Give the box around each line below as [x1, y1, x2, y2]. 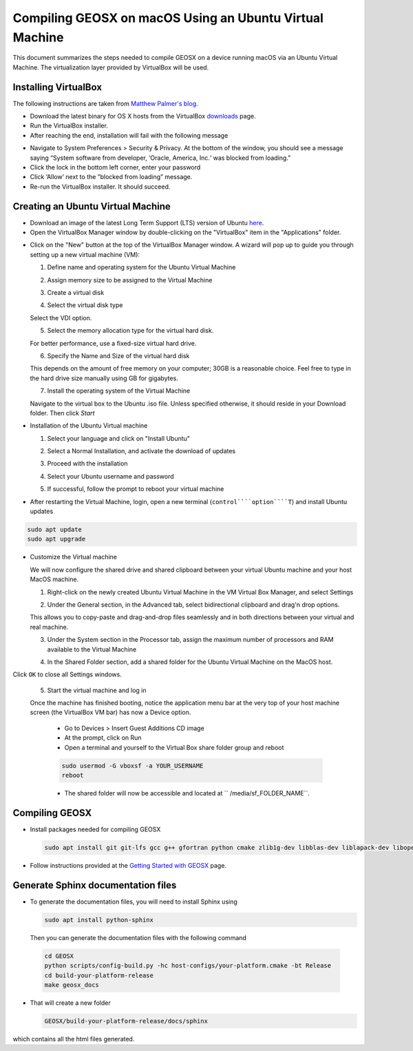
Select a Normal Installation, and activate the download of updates [47, 447, 236, 455]
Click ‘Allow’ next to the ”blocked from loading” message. [30, 173, 193, 181]
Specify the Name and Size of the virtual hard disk [47, 351, 190, 360]
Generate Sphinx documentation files [12, 879, 177, 891]
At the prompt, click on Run [64, 733, 142, 742]
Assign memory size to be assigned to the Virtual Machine [47, 275, 213, 284]
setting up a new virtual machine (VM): [30, 250, 140, 258]
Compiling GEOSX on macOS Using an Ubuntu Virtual [12, 10, 324, 25]
